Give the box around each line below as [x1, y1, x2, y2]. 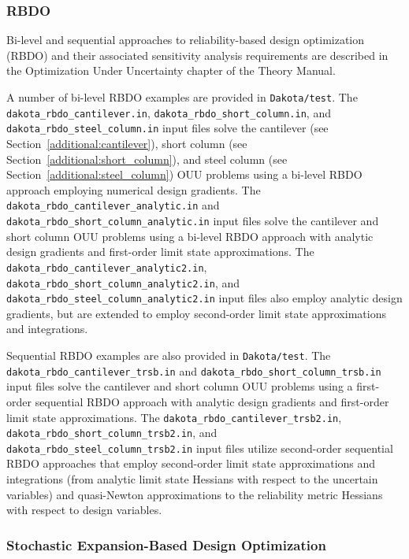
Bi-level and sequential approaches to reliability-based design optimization [6, 31, 365, 48]
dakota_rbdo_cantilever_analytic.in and [6, 197, 220, 213]
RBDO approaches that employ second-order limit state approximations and [6, 455, 376, 472]
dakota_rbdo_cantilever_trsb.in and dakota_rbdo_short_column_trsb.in [6, 362, 381, 379]
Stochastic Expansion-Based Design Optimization [6, 535, 326, 554]
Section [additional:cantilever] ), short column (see [6, 135, 247, 151]
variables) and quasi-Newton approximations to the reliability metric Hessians [6, 486, 383, 502]
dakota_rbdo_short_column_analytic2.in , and [6, 274, 240, 291]
